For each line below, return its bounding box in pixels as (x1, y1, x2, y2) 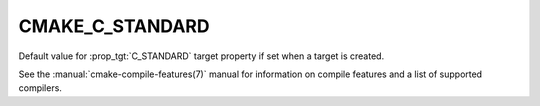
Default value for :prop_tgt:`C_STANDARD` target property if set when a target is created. (18, 50, 385, 62)
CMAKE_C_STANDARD (18, 15, 210, 37)
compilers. (18, 82, 62, 94)
